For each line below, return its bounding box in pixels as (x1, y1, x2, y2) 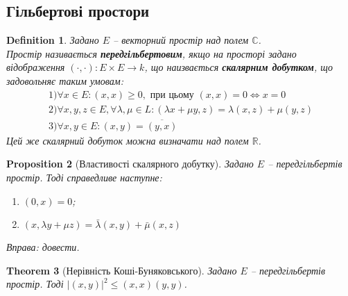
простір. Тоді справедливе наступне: (6, 170, 162, 185)
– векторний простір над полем (113, 33, 249, 47)
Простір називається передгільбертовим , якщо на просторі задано (6, 46, 297, 60)
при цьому (150, 90, 194, 100)
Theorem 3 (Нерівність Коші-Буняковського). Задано (6, 263, 237, 277)
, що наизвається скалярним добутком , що (144, 60, 333, 74)
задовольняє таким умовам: (6, 73, 123, 88)
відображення (6, 60, 65, 74)
